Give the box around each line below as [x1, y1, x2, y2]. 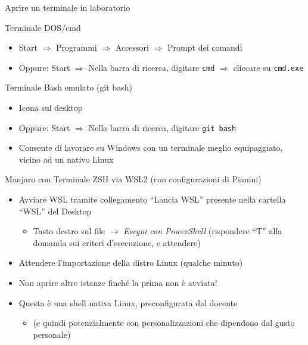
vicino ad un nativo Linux [18, 153, 114, 165]
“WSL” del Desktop [18, 204, 92, 217]
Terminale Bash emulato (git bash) [5, 81, 132, 94]
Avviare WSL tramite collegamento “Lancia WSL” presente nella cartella [18, 193, 286, 206]
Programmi [56, 41, 97, 54]
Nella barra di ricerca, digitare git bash [88, 121, 237, 133]
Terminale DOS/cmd [5, 21, 81, 33]
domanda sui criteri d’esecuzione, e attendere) [33, 236, 201, 248]
